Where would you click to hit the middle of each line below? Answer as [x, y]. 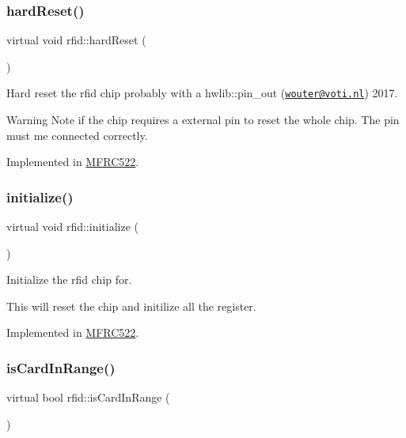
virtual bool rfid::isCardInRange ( [88, 397]
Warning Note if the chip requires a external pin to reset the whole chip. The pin [203, 120]
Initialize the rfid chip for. [69, 279]
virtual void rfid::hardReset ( [76, 40]
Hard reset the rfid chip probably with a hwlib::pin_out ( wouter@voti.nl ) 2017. [202, 93]
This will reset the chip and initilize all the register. [131, 306]
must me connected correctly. [77, 135]
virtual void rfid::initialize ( [72, 227]
